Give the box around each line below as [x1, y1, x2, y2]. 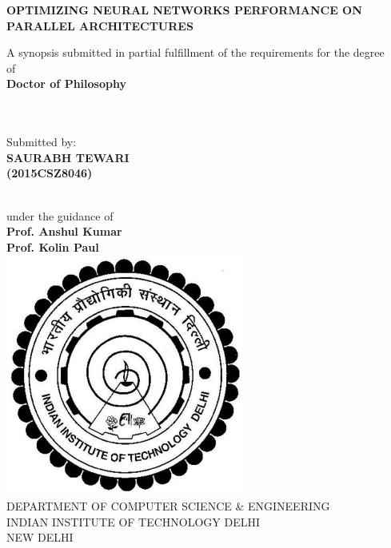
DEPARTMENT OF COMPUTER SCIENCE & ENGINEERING [6, 497, 330, 514]
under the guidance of [6, 207, 114, 224]
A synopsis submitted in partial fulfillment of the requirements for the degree [6, 44, 385, 61]
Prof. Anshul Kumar [6, 223, 122, 240]
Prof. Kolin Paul [6, 238, 99, 255]
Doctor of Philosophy [6, 75, 126, 92]
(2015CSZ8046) [6, 165, 93, 181]
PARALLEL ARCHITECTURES [6, 17, 194, 34]
